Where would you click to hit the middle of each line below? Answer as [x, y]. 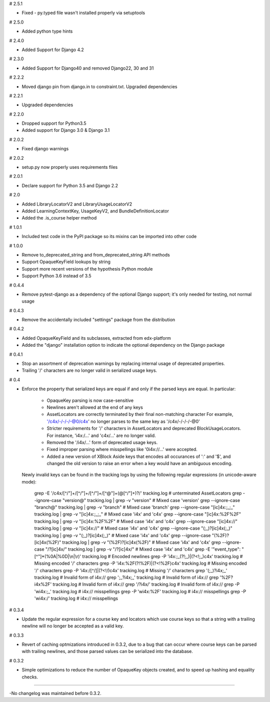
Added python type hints [47, 31]
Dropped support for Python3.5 [54, 123]
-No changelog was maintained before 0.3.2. [55, 693]
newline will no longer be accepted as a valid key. [73, 626]
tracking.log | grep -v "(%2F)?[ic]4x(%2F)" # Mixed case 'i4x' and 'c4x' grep [141, 542]
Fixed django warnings [45, 149]
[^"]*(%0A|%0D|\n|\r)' [58, 556]
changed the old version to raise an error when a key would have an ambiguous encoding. [139, 463]
